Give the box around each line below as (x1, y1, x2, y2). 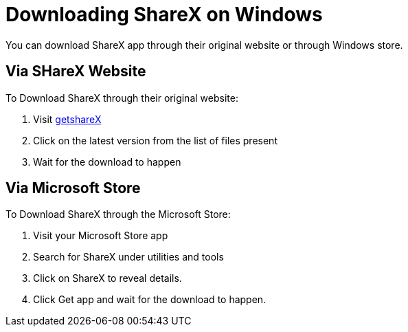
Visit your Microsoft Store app (33, 230, 168, 242)
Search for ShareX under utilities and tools (33, 251, 224, 263)
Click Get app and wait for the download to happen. (33, 294, 267, 306)
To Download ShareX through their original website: (5, 91, 238, 104)
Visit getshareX (33, 113, 102, 125)
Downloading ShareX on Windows (5, 3, 323, 26)
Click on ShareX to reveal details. (33, 272, 182, 285)
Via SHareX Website (5, 63, 146, 80)
